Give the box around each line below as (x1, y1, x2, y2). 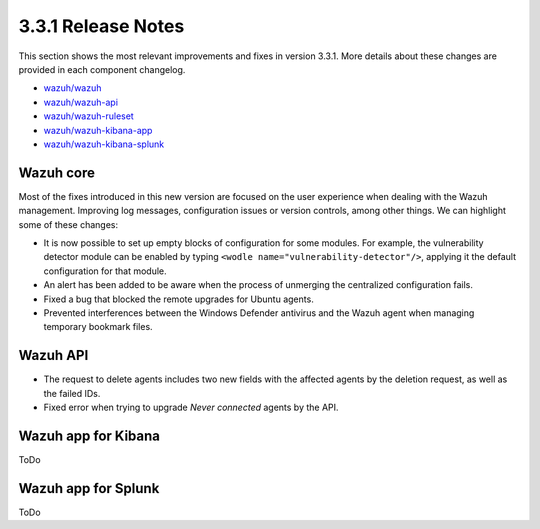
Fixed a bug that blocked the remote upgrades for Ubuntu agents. (43, 293, 314, 305)
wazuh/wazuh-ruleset (43, 110, 134, 122)
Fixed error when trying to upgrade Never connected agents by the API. (43, 401, 339, 413)
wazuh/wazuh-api (43, 96, 119, 108)
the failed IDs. (43, 387, 101, 399)
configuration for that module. (43, 265, 167, 277)
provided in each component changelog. (18, 63, 186, 75)
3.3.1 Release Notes (18, 15, 185, 37)
